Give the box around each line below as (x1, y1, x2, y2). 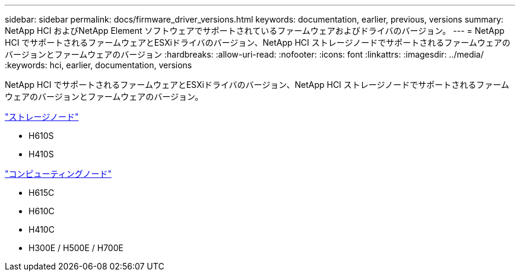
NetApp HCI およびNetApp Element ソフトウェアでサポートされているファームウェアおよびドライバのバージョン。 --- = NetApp (5, 26, 505, 36)
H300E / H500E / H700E (28, 243, 123, 253)
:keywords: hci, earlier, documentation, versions (5, 60, 192, 70)
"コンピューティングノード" (5, 169, 112, 179)
